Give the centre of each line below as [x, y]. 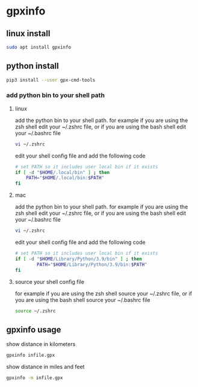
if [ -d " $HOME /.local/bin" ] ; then [62, 172]
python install [32, 66]
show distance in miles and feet [45, 367]
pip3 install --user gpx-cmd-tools [51, 80]
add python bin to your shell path [56, 95]
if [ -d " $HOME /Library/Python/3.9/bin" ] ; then [79, 259]
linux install [28, 34]
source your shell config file [49, 281]
